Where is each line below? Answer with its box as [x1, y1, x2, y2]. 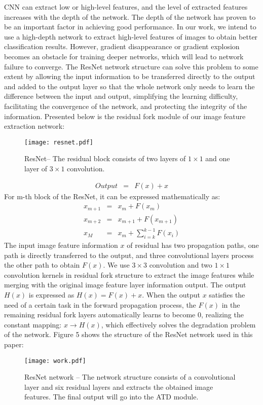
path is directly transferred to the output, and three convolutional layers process [4, 249, 254, 260]
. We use [103, 260, 130, 270]
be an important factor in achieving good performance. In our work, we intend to [4, 21, 256, 32]
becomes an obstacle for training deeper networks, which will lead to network [4, 51, 244, 61]
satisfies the [209, 289, 245, 300]
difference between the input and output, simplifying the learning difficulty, [4, 91, 238, 101]
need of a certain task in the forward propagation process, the [4, 299, 196, 310]
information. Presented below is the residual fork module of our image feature [4, 111, 246, 121]
